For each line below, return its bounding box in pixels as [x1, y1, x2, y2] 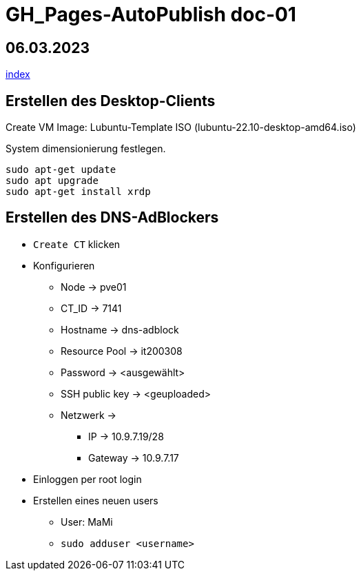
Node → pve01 [61, 280, 127, 293]
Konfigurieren [33, 259, 95, 271]
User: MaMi [61, 515, 113, 528]
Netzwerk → [61, 409, 116, 421]
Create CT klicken [33, 238, 121, 250]
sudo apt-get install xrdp [6, 186, 151, 198]
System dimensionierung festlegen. [6, 143, 166, 155]
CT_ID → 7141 [61, 302, 122, 314]
